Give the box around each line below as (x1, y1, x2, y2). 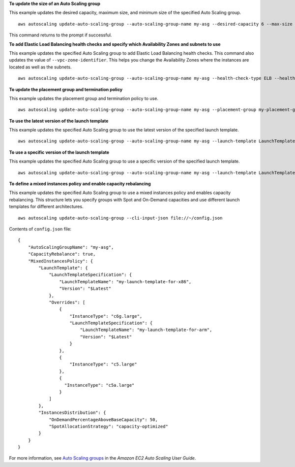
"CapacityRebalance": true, (28, 251, 96, 257)
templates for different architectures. (9, 203, 84, 209)
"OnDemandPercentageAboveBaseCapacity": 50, (49, 417, 158, 422)
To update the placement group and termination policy (9, 86, 123, 92)
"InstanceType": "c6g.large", (69, 313, 143, 319)
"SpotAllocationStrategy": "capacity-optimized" (49, 424, 168, 429)
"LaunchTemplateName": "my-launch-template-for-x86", (59, 279, 192, 284)
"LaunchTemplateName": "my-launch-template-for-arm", (80, 327, 212, 333)
